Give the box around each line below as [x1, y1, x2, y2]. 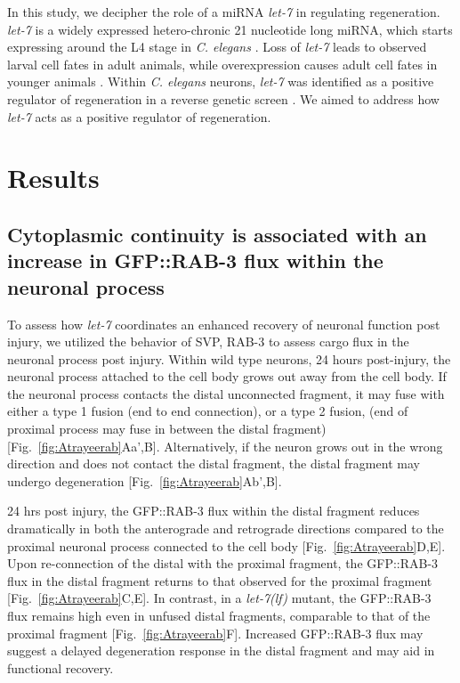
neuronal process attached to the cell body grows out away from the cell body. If [7, 367, 447, 386]
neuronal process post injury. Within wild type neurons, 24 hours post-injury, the [7, 349, 451, 368]
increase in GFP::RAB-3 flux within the [7, 247, 383, 274]
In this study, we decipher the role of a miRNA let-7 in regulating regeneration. [7, 3, 440, 20]
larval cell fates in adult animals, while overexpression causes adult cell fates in [7, 54, 438, 73]
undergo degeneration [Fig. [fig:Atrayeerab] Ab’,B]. [7, 471, 282, 490]
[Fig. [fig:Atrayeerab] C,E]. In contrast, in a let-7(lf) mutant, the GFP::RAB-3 [7, 589, 432, 607]
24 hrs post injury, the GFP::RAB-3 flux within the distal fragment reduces [7, 501, 420, 520]
